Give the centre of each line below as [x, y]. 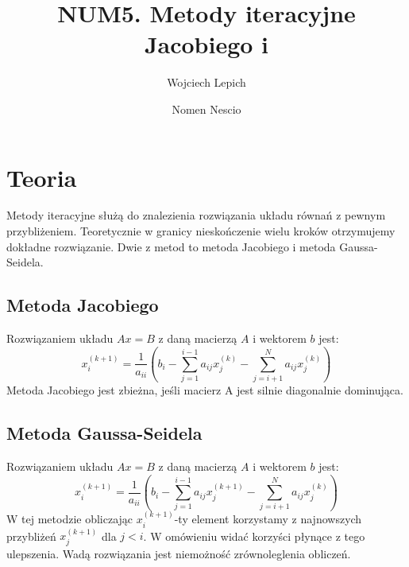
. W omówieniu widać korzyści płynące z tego [254, 536]
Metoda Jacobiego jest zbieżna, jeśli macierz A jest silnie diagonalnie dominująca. [205, 390]
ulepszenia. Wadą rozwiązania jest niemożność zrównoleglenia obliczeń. [179, 553]
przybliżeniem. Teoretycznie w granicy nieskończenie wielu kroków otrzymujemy [201, 231]
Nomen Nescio [206, 109]
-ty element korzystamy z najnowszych [268, 519]
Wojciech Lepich [206, 82]
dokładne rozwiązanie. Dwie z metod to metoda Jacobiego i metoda [171, 246]
